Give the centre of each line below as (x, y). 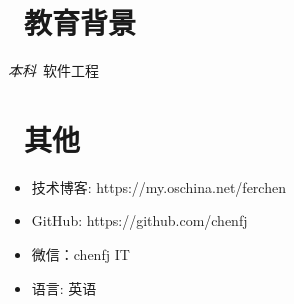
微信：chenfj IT (80, 254)
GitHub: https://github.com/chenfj (139, 220)
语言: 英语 (64, 287)
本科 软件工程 (53, 70)
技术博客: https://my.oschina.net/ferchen (158, 186)
